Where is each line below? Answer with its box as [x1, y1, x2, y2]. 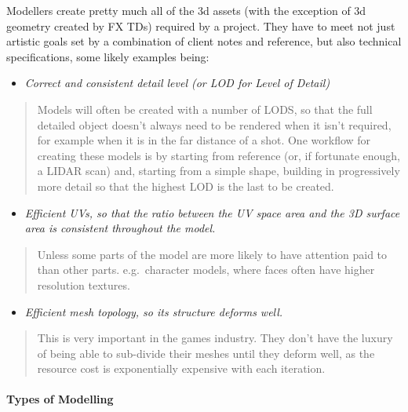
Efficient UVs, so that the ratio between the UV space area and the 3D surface [24, 204, 400, 221]
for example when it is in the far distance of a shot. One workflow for [37, 132, 371, 148]
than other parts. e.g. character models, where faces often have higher [37, 261, 375, 278]
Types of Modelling [6, 391, 114, 407]
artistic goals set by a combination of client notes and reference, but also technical [6, 33, 402, 49]
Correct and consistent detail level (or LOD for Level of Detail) [24, 75, 330, 91]
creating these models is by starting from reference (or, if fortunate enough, [37, 147, 400, 163]
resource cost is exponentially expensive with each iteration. [37, 360, 326, 377]
